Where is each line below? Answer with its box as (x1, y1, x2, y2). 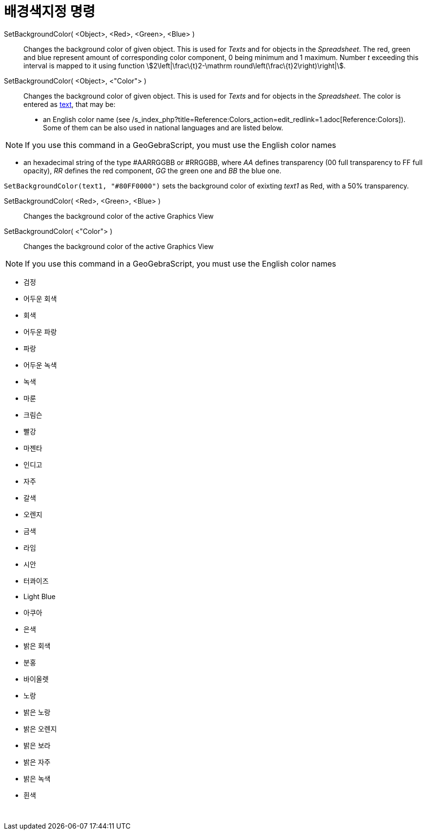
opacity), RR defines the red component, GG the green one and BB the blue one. (23, 166, 282, 175)
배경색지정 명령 (4, 3, 95, 20)
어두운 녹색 (23, 360, 57, 369)
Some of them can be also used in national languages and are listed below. (43, 123, 284, 132)
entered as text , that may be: (23, 100, 116, 108)
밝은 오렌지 (23, 724, 57, 733)
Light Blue (23, 592, 56, 601)
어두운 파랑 (23, 327, 57, 336)
